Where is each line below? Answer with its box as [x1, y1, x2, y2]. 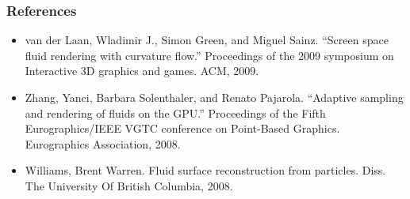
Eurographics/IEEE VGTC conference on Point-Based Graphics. [25, 120, 340, 137]
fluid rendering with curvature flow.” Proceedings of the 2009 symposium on [25, 47, 394, 63]
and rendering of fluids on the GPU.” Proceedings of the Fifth [25, 104, 326, 121]
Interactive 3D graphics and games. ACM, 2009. [25, 62, 259, 79]
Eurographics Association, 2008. [25, 135, 181, 152]
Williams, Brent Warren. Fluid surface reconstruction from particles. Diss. [25, 162, 386, 178]
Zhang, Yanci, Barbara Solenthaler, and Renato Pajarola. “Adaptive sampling [25, 89, 404, 105]
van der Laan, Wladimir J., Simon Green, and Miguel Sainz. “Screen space [25, 32, 389, 48]
